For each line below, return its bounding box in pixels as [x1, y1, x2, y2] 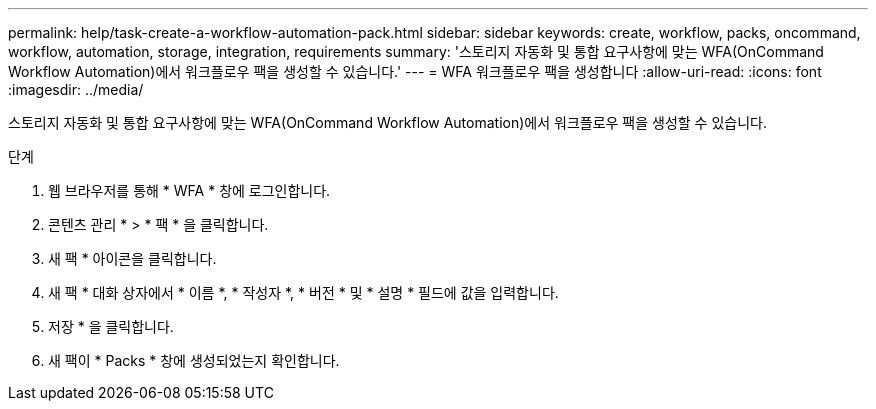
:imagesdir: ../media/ [8, 81, 144, 98]
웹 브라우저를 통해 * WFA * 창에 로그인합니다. [48, 182, 331, 199]
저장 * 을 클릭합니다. [48, 318, 174, 335]
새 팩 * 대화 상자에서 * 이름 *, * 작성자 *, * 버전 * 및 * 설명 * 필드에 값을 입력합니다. [48, 284, 559, 301]
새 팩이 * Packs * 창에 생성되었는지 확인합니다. [48, 352, 340, 369]
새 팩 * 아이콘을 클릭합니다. [48, 250, 217, 267]
